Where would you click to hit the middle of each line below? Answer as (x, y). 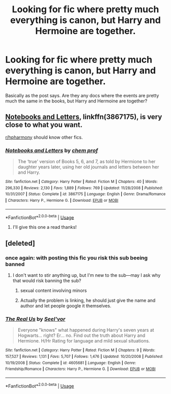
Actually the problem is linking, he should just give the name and (88, 300)
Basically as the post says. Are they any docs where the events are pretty (82, 95)
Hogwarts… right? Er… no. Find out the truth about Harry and (81, 335)
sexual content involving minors (53, 291)
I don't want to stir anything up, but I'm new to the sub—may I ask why (87, 275)
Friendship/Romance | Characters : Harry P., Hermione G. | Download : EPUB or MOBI (81, 369)
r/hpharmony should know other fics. (44, 137)
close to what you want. (44, 125)
